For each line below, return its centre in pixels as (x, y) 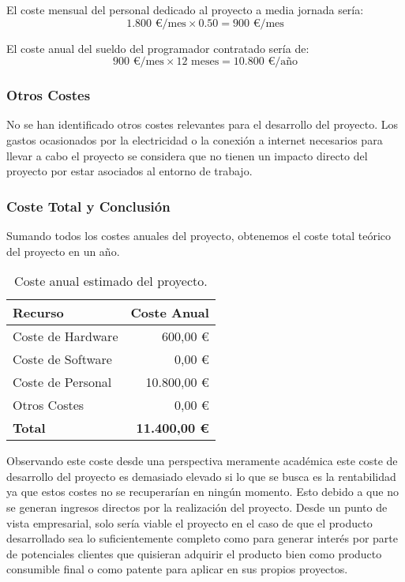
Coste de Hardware (66, 336)
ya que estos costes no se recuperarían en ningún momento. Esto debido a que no (202, 492)
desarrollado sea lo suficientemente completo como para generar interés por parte (202, 538)
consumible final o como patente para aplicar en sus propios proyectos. (177, 569)
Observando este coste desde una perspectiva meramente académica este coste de (202, 461)
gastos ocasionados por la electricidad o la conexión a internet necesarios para (195, 140)
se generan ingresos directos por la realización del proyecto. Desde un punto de (197, 507)
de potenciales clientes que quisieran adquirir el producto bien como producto (194, 553)
